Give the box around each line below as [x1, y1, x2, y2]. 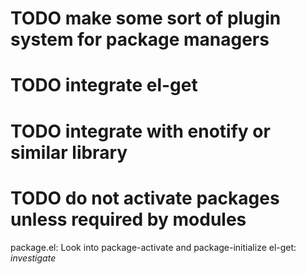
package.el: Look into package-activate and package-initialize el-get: [10, 241, 297, 253]
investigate [10, 252, 57, 264]
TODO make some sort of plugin [10, 7, 282, 30]
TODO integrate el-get [10, 74, 198, 97]
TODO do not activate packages [10, 187, 280, 209]
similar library [10, 141, 128, 164]
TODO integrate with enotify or [10, 120, 271, 142]
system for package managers [10, 28, 270, 51]
